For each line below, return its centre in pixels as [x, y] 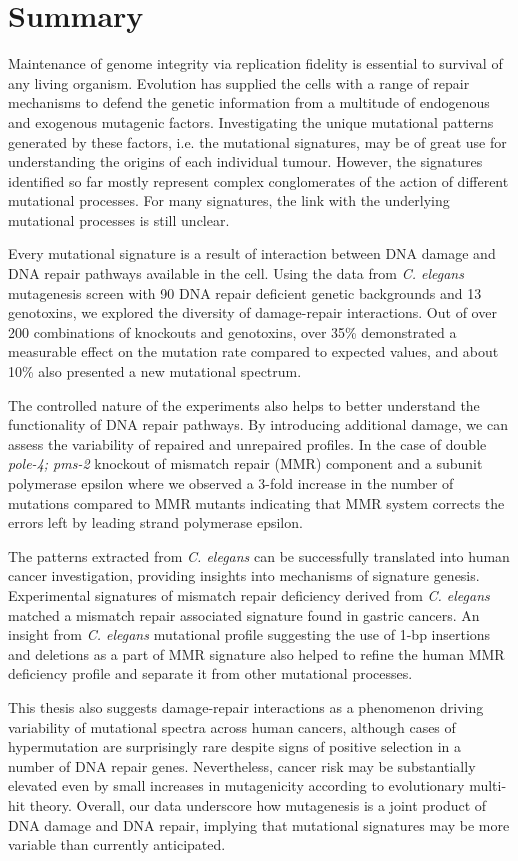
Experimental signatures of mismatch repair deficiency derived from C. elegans [249, 594]
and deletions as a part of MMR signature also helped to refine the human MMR [256, 653]
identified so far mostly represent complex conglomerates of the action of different [258, 180]
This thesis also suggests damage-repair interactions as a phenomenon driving [246, 706]
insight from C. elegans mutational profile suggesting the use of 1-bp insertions [249, 634]
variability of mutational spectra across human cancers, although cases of [232, 726]
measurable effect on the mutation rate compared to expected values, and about [253, 351]
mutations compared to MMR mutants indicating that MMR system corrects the [256, 502]
